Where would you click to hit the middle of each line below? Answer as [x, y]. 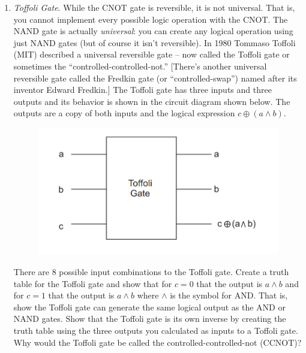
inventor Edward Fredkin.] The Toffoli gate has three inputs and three [142, 90]
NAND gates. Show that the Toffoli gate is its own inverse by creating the [150, 319]
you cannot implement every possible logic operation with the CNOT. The [151, 19]
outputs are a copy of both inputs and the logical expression [124, 113]
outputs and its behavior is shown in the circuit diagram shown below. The [152, 101]
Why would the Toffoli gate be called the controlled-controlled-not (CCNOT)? [157, 342]
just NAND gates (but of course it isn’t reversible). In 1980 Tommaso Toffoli [154, 42]
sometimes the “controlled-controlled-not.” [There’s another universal [140, 66]
